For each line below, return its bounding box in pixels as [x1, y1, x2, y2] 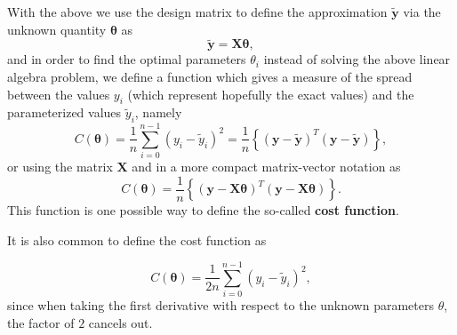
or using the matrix [7, 157, 113, 176]
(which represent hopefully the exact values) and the [127, 84, 414, 103]
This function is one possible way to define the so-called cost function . [7, 200, 399, 219]
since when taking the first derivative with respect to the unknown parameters [7, 296, 434, 315]
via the [403, 3, 441, 20]
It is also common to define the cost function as [7, 230, 267, 249]
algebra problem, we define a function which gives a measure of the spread [7, 68, 413, 85]
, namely [134, 103, 182, 122]
